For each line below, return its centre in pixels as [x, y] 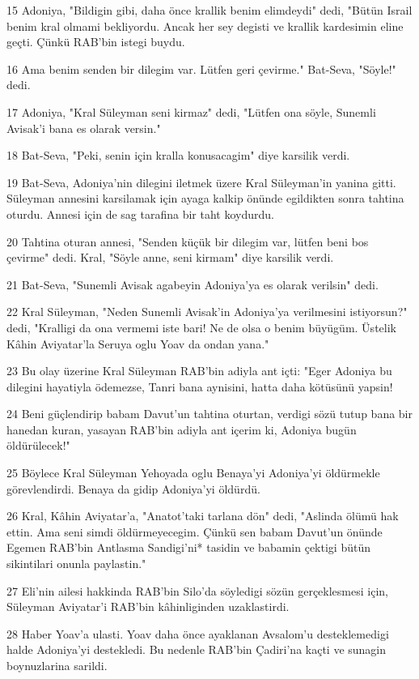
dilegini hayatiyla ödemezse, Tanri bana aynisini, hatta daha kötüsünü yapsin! [200, 386]
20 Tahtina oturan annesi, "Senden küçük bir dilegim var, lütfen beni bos [188, 241]
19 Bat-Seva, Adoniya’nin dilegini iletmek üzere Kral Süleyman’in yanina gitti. [201, 182]
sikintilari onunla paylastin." [76, 564]
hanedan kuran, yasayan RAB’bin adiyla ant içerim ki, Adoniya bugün [182, 429]
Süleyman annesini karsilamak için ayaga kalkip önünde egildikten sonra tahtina [205, 198]
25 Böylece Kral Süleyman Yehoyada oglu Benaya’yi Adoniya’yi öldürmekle [193, 473]
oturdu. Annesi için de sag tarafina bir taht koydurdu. [140, 214]
